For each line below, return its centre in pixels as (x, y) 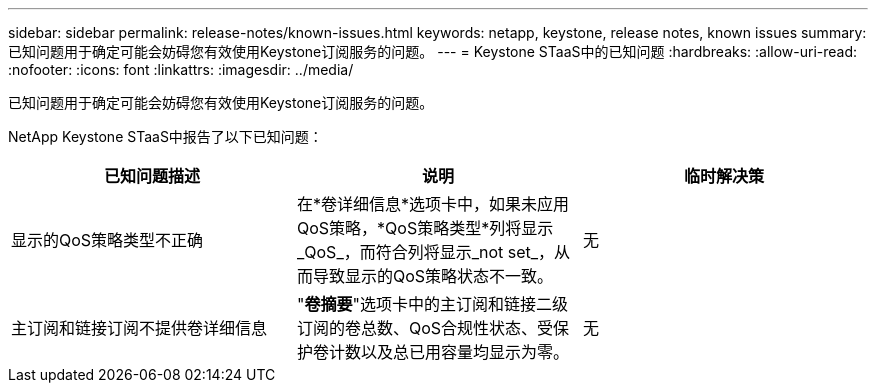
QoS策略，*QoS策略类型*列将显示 (425, 228)
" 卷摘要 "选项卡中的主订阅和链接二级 (432, 304)
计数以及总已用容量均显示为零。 (448, 352)
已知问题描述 (151, 176)
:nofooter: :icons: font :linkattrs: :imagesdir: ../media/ (181, 69)
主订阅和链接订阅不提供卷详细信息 (139, 328)
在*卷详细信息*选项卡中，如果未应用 (433, 204)
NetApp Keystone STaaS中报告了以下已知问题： (165, 136)
